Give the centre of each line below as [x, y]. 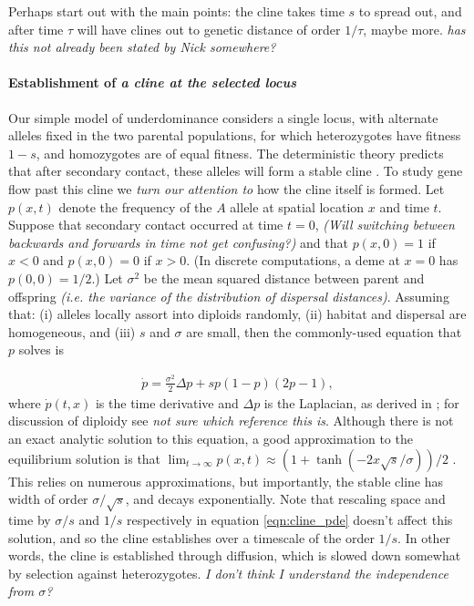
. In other [424, 537]
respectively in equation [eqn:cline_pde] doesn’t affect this [290, 519]
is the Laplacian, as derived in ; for [361, 402]
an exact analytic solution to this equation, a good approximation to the [211, 438]
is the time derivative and [167, 402]
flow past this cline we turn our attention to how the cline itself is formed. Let [227, 188]
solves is [41, 349]
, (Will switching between [385, 225]
